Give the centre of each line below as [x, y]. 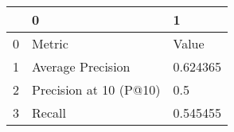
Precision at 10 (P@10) [96, 89]
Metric [50, 43]
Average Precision [81, 66]
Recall [49, 113]
